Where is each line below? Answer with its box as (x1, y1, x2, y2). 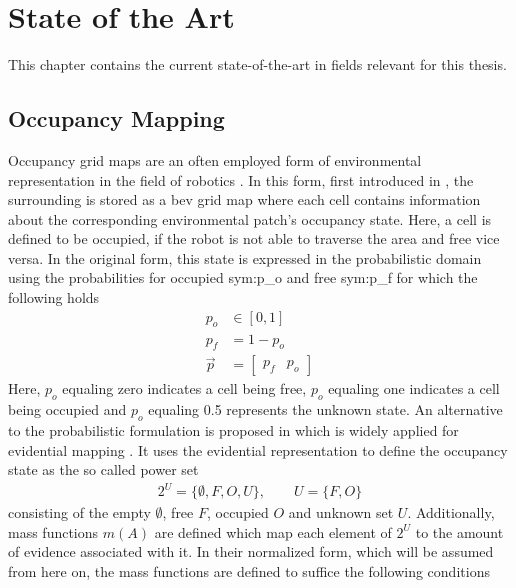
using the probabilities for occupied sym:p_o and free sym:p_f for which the (8, 267, 478, 288)
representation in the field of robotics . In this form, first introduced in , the (8, 169, 474, 190)
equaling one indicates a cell (328, 378, 500, 399)
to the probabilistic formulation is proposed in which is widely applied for (8, 419, 459, 440)
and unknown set (288, 502, 394, 523)
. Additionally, (407, 502, 495, 523)
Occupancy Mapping (8, 103, 225, 134)
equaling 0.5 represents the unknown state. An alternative (148, 399, 503, 420)
